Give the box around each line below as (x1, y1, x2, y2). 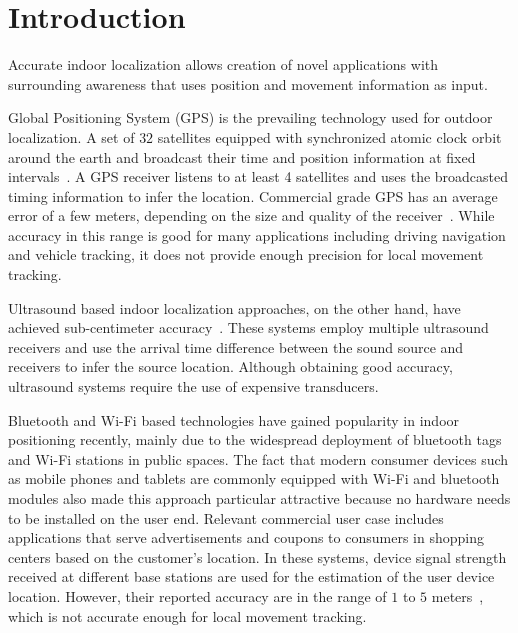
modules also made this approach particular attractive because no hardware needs (8, 488, 511, 508)
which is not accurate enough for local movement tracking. (8, 605, 367, 626)
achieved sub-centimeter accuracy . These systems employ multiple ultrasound (8, 317, 489, 338)
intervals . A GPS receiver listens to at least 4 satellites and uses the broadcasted (8, 166, 509, 187)
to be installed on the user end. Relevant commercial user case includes (8, 507, 444, 528)
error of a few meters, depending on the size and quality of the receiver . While (8, 205, 495, 226)
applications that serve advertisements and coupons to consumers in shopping (8, 527, 484, 548)
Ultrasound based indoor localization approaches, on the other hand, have (8, 297, 461, 318)
